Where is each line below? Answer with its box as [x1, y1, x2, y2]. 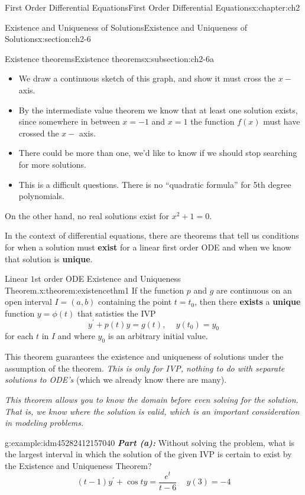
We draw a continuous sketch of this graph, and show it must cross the [18, 72, 276, 84]
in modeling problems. [5, 416, 84, 429]
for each [5, 330, 34, 342]
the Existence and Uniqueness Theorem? [5, 459, 152, 471]
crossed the [18, 126, 59, 139]
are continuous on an [216, 284, 292, 296]
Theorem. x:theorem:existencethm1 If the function [5, 284, 184, 296]
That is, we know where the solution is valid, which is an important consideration [5, 405, 300, 417]
